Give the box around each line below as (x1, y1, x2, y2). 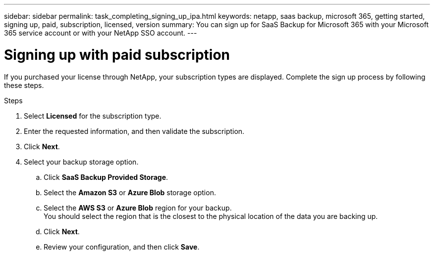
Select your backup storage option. (24, 157, 139, 166)
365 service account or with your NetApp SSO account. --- (4, 29, 197, 37)
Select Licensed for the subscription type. (24, 111, 162, 120)
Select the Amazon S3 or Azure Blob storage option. (44, 188, 216, 197)
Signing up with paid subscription (4, 46, 230, 63)
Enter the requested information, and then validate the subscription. (24, 127, 245, 135)
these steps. (4, 81, 44, 89)
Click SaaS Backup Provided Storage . (44, 172, 168, 181)
